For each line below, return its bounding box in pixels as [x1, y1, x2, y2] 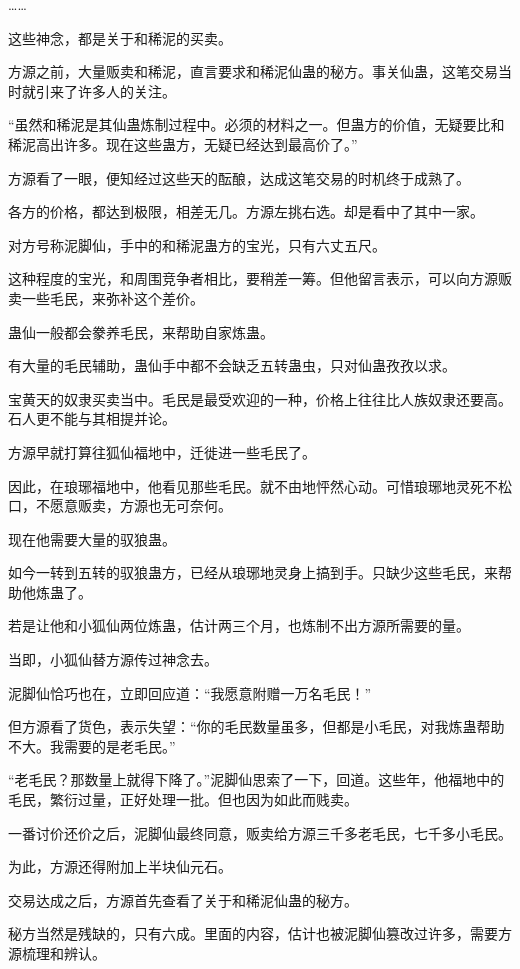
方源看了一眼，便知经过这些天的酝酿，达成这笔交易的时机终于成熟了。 [8, 167, 470, 188]
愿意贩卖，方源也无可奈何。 [49, 495, 232, 516]
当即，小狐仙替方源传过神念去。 [8, 649, 218, 670]
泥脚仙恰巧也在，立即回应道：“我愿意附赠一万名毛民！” [8, 682, 372, 703]
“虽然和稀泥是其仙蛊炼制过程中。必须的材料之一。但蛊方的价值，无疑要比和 [8, 114, 505, 135]
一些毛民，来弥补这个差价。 [21, 287, 204, 308]
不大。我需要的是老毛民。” [8, 735, 176, 756]
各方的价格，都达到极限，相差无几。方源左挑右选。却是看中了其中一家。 [8, 201, 484, 222]
